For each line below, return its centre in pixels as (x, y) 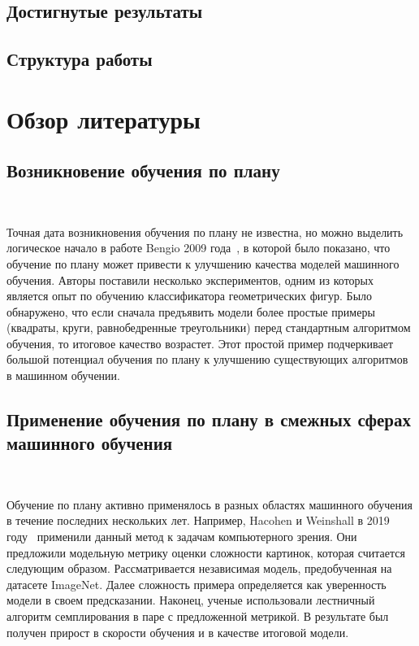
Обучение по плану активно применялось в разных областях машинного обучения (209, 504)
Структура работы (80, 59)
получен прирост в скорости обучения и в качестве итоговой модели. (178, 632)
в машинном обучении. (63, 375)
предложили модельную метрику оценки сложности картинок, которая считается (206, 552)
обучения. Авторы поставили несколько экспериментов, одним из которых (190, 279)
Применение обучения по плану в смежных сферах (209, 419)
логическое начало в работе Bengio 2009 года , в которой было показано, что (199, 248)
